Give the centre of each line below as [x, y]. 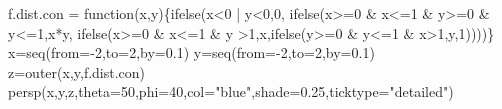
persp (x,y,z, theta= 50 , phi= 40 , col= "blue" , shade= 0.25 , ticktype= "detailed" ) [231, 91]
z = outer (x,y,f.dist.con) [77, 71]
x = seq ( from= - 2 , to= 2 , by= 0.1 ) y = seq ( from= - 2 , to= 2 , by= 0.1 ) [191, 52]
